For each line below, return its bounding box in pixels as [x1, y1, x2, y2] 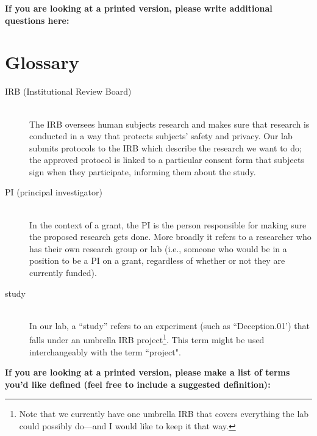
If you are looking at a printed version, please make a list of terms [5, 366, 290, 379]
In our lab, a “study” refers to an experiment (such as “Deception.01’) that [29, 319, 310, 332]
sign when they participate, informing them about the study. [29, 165, 256, 178]
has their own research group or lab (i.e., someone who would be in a [29, 242, 287, 255]
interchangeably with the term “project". [29, 345, 181, 358]
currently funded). [29, 266, 97, 279]
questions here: [5, 13, 69, 26]
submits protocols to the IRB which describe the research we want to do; [29, 141, 302, 154]
